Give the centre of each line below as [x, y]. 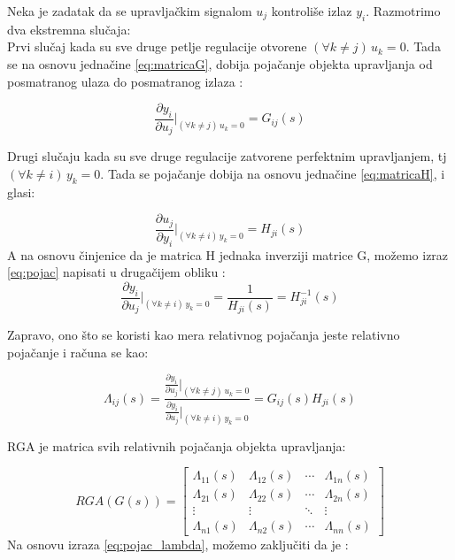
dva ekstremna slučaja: [69, 29]
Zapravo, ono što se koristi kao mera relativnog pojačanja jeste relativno [204, 335]
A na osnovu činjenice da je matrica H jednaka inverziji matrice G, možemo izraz [228, 254]
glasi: [21, 192]
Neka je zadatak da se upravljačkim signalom [130, 11]
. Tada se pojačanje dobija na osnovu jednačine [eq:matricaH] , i [273, 174]
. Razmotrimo [403, 11]
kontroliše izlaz [312, 11]
